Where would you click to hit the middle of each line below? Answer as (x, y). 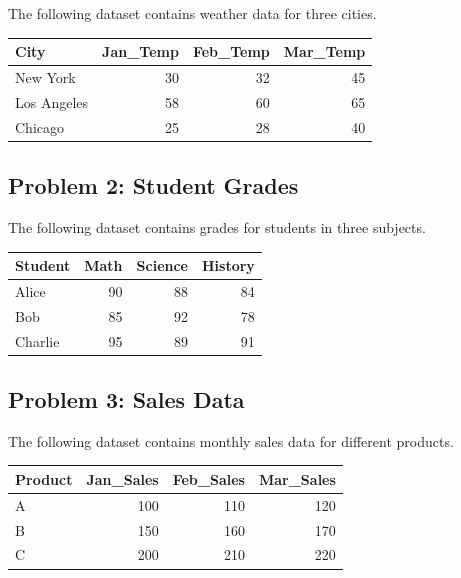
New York (45, 76)
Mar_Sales (297, 478)
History (228, 265)
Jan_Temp (140, 51)
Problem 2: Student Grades (153, 185)
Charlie (37, 340)
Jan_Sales (122, 478)
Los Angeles (52, 101)
